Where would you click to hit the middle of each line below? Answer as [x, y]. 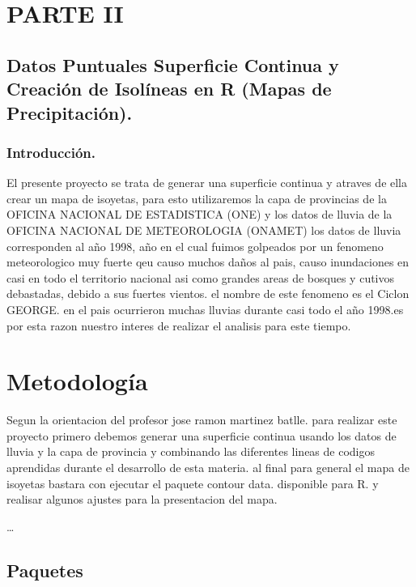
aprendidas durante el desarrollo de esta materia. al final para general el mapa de [208, 467]
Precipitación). [70, 112]
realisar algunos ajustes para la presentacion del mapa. [142, 499]
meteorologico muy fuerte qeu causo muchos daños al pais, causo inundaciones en [208, 262]
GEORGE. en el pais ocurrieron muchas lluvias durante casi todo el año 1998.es [205, 309]
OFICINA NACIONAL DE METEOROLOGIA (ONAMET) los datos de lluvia [204, 230]
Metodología [77, 381]
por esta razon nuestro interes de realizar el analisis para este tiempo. [179, 325]
